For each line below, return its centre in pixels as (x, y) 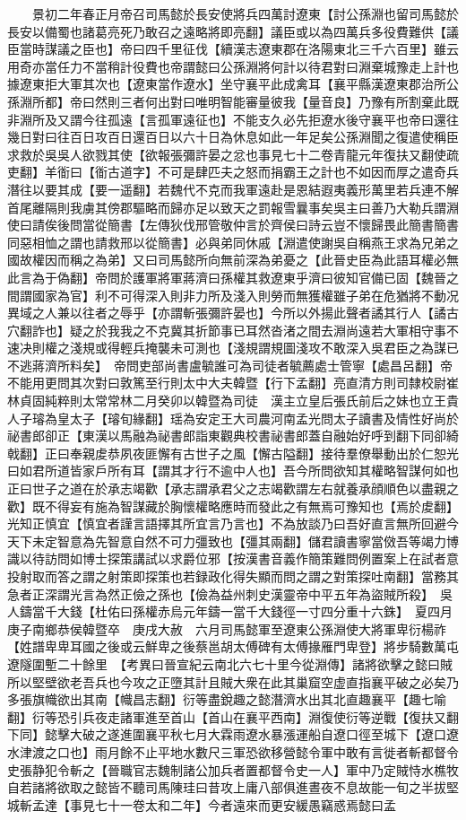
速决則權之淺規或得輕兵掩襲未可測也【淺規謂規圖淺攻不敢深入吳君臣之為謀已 (233, 348)
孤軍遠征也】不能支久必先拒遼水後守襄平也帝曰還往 (308, 119)
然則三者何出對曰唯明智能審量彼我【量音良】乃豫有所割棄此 (270, 101)
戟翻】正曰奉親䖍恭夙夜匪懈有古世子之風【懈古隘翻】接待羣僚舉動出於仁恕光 (233, 453)
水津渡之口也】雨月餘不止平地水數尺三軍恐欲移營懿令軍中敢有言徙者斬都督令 (233, 751)
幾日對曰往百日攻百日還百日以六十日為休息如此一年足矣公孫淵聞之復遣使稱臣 (233, 137)
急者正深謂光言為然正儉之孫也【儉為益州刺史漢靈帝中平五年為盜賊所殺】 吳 (230, 593)
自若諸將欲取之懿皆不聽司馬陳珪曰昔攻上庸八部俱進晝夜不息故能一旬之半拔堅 (233, 787)
